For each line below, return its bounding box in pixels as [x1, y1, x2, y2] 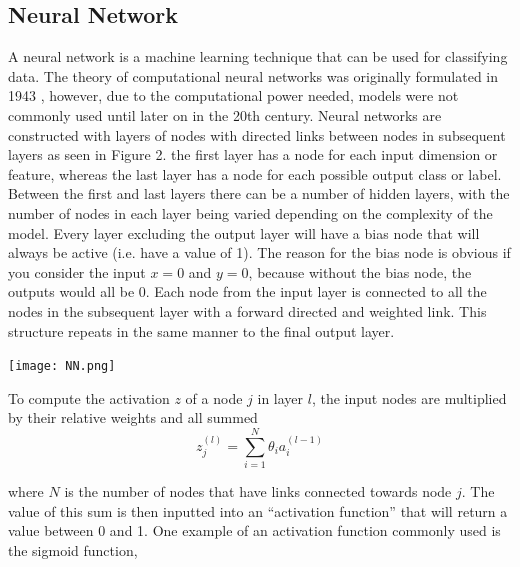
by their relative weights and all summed [8, 407, 258, 428]
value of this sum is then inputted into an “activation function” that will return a [8, 500, 508, 521]
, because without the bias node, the [248, 261, 472, 282]
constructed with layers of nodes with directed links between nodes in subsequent [8, 124, 506, 145]
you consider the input [8, 261, 146, 282]
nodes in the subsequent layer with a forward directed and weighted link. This [8, 300, 487, 321]
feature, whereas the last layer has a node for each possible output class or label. [8, 163, 502, 184]
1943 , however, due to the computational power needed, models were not [8, 85, 459, 106]
